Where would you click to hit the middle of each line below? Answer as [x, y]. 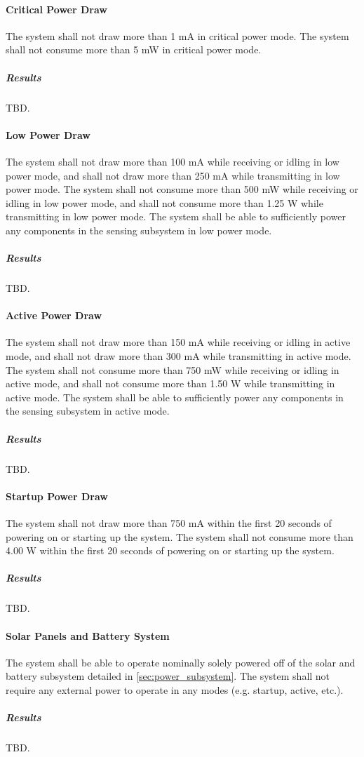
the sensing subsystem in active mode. [88, 411]
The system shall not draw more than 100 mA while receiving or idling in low [173, 161]
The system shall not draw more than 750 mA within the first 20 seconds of [169, 522]
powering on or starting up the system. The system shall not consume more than [180, 536]
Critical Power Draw [56, 9]
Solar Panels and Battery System [88, 635]
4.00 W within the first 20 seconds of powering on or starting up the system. [170, 550]
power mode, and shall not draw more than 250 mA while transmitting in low [173, 175]
